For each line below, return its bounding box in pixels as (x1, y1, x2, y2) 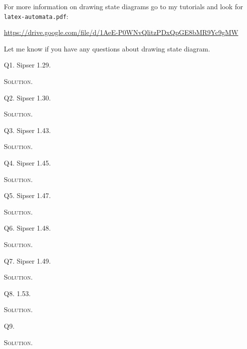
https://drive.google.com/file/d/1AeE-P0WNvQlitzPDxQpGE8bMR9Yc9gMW (4, 27, 238, 37)
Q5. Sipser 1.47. (4, 190, 51, 200)
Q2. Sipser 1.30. (4, 92, 51, 102)
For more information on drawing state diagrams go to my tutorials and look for (4, 1, 243, 11)
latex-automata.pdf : (4, 11, 68, 21)
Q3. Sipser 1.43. (4, 125, 51, 135)
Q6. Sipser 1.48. (4, 223, 51, 233)
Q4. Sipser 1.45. (4, 158, 51, 167)
